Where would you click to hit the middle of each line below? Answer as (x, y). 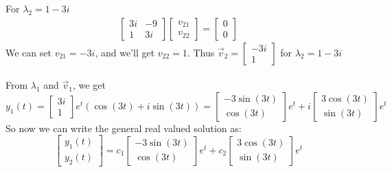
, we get (89, 85)
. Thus (201, 52)
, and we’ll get (125, 52)
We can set (28, 52)
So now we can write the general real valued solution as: (124, 128)
